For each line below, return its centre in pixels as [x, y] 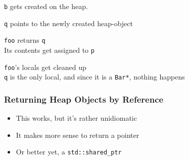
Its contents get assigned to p [49, 50]
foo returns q [25, 40]
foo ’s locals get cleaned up [45, 67]
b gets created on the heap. [46, 6]
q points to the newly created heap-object [68, 23]
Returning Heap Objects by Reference [84, 99]
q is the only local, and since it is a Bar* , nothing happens [94, 77]
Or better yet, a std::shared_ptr [69, 152]
